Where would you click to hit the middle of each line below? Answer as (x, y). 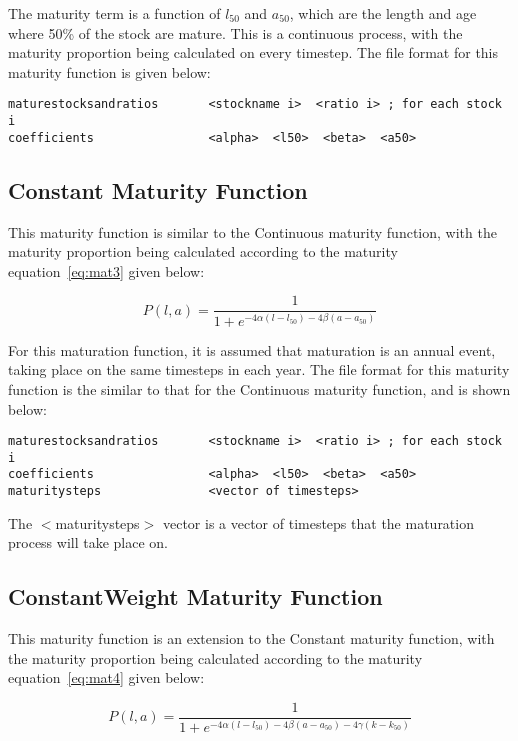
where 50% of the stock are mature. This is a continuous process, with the (235, 32)
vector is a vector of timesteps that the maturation (318, 522)
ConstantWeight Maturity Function (195, 596)
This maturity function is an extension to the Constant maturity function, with (251, 638)
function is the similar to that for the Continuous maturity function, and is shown (259, 388)
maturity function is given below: (109, 71)
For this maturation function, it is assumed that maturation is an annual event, (252, 349)
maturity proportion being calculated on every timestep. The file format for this (253, 52)
